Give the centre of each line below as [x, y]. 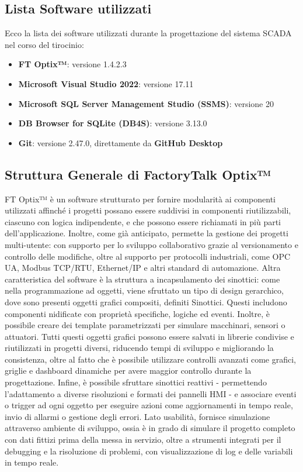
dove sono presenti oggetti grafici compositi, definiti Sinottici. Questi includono [146, 302]
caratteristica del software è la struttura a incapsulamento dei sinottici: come [142, 279]
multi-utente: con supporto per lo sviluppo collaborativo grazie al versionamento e [151, 244]
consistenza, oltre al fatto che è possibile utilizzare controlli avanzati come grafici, [150, 359]
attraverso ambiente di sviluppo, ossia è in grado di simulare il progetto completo [150, 428]
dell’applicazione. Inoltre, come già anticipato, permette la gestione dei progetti [147, 233]
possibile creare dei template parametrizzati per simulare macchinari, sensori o [145, 325]
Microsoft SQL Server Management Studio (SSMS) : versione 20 [146, 103]
